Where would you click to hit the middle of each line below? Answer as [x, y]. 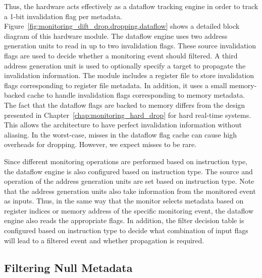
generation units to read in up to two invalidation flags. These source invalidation [130, 46]
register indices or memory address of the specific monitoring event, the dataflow [129, 210]
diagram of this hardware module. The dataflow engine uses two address [116, 36]
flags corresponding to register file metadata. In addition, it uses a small [116, 85]
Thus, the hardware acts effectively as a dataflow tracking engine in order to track [131, 6]
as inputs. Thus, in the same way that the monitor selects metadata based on [124, 201]
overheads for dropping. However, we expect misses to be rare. [100, 144]
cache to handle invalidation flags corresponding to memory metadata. [136, 95]
